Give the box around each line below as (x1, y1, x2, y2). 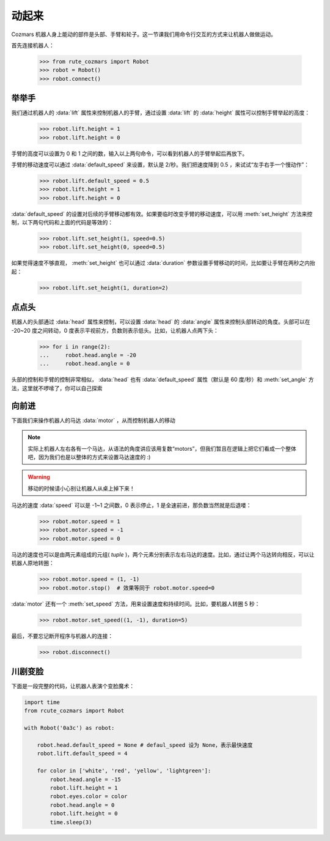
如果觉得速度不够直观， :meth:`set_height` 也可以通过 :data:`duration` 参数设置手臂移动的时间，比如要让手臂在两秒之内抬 (11, 259, 316, 267)
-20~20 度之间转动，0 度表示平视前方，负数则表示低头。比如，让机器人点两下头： (11, 327, 219, 334)
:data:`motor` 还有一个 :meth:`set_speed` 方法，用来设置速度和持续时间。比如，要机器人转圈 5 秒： (11, 600, 260, 607)
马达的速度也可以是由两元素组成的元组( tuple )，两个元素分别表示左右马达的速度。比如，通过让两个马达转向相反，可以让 (11, 550, 315, 558)
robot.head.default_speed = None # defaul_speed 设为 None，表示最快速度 (37, 742, 253, 749)
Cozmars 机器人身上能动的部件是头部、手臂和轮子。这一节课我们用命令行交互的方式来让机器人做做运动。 (11, 31, 276, 38)
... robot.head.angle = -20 (39, 352, 137, 359)
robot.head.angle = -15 (50, 776, 122, 783)
